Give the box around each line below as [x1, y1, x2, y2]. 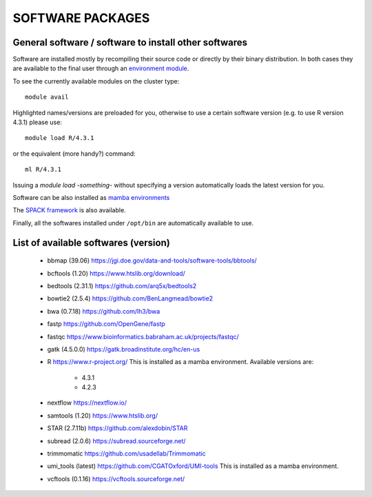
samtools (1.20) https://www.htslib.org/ [47, 411, 158, 420]
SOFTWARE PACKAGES [12, 10, 150, 26]
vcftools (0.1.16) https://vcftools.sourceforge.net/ [47, 474, 185, 483]
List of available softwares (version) [12, 236, 170, 248]
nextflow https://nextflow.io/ [47, 398, 127, 407]
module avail [25, 93, 69, 101]
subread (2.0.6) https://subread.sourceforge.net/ [47, 436, 186, 445]
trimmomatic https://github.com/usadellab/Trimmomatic [47, 449, 206, 458]
